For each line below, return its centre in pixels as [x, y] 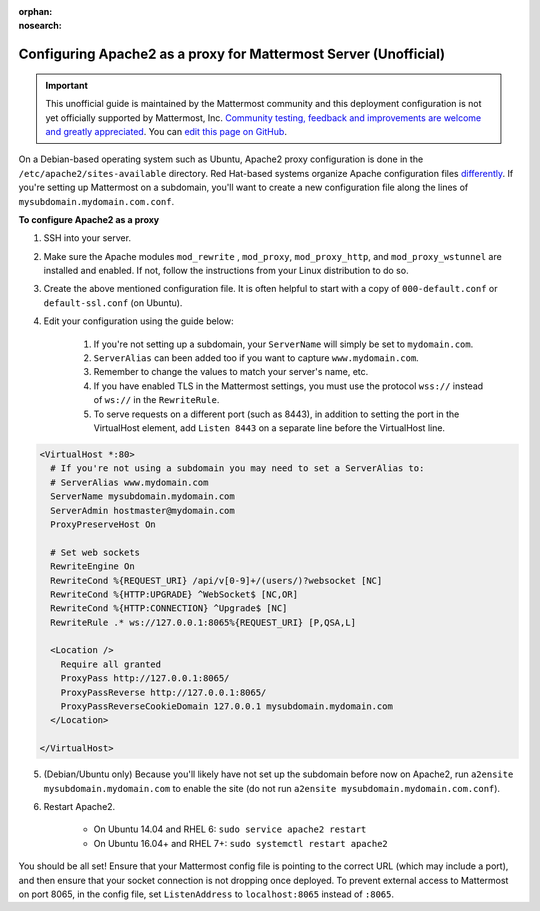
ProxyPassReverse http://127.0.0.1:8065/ [163, 692]
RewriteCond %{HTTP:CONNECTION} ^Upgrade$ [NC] [169, 608]
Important [67, 85]
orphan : [35, 11]
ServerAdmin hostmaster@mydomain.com [142, 510]
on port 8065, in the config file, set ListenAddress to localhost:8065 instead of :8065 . [206, 894]
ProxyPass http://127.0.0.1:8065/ [145, 678]
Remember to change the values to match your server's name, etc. [231, 372]
